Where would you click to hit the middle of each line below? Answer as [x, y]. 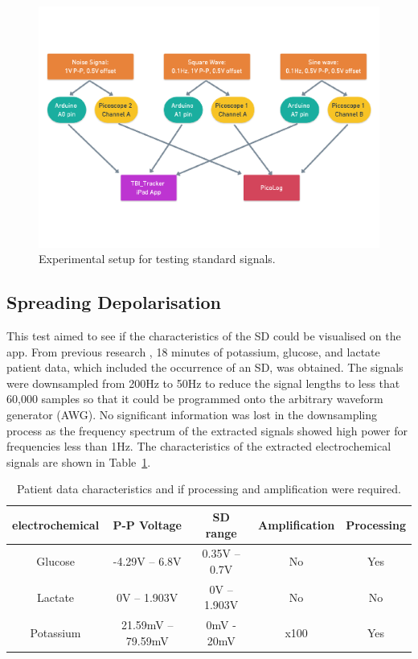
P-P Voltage [147, 524]
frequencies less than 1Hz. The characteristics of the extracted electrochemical [199, 446]
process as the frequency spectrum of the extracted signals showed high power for [207, 430]
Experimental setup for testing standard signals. [157, 259]
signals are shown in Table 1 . [79, 461]
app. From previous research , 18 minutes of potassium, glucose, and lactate [193, 351]
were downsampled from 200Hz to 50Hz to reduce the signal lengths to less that [203, 383]
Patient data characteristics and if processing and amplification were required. [209, 489]
